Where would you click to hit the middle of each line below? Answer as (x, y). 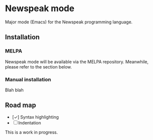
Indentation (30, 122)
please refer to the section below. (38, 67)
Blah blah (14, 90)
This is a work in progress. (32, 132)
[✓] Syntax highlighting (35, 117)
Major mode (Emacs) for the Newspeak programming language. (69, 22)
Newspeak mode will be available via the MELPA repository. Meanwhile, (77, 62)
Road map (21, 105)
